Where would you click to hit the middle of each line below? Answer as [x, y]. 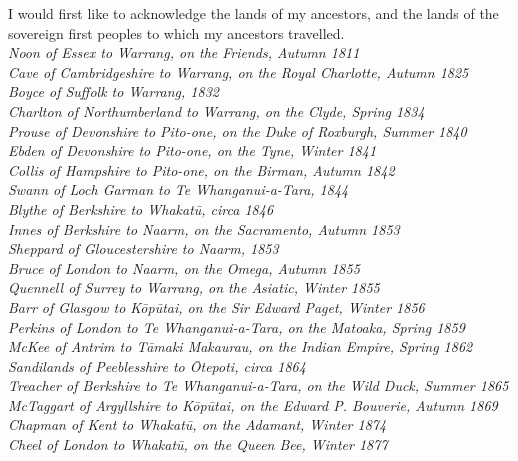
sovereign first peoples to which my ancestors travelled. [176, 32]
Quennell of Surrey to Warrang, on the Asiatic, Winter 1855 [194, 287]
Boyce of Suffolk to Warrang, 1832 [113, 91]
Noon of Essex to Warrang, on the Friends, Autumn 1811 [184, 52]
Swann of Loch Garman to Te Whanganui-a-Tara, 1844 [178, 189]
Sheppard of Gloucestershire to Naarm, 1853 [143, 248]
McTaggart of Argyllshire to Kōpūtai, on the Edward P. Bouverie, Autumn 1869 [253, 404]
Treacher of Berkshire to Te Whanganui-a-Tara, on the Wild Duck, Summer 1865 [258, 385]
